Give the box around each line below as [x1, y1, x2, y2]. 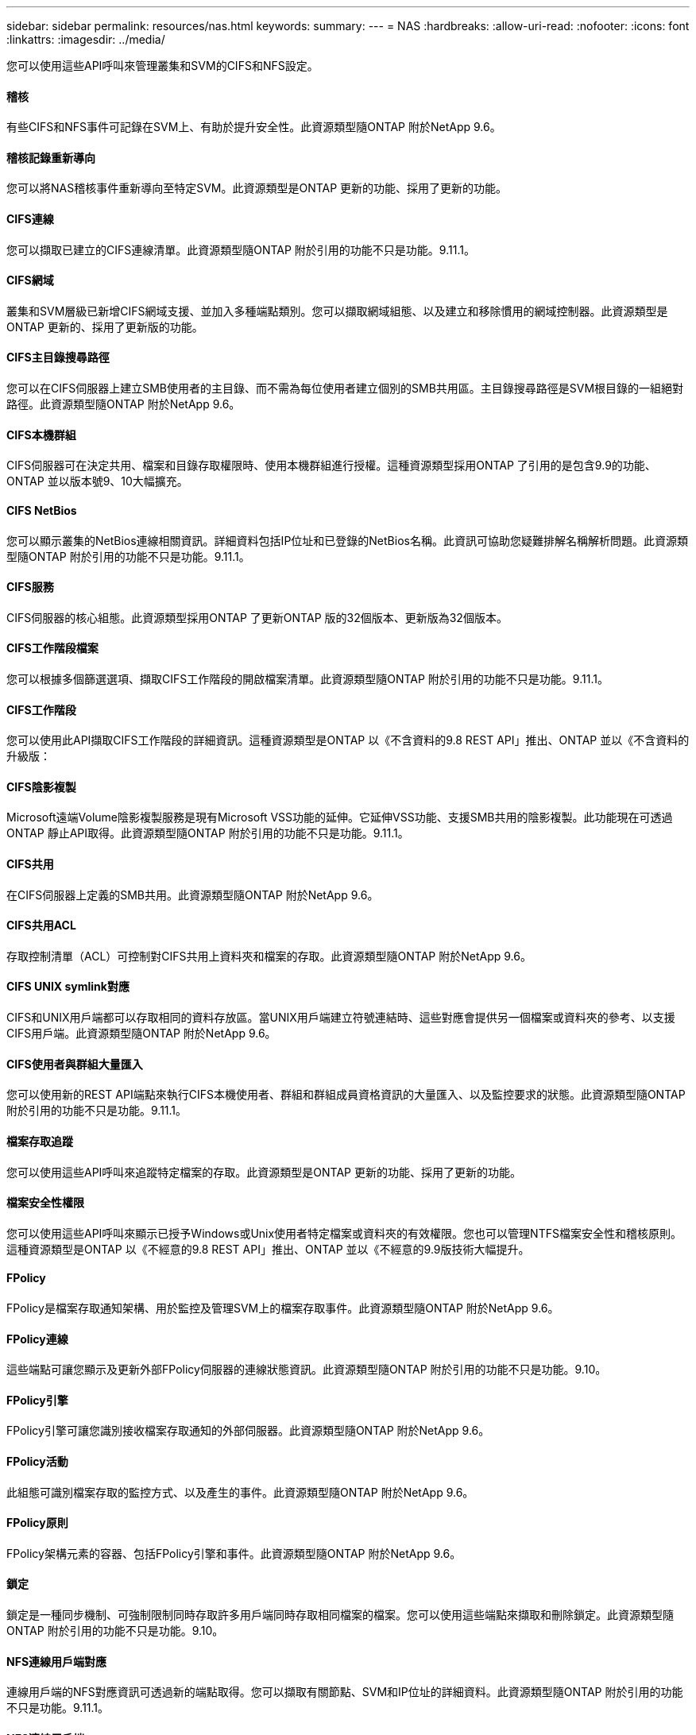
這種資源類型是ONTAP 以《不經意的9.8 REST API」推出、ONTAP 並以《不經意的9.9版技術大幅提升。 [6, 1242, 530, 1256]
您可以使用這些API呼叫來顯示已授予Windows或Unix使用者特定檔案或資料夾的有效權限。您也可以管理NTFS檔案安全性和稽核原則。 [6, 1226, 682, 1240]
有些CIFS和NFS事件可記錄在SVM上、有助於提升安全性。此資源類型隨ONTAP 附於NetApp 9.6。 [6, 120, 501, 134]
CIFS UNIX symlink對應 [6, 980, 130, 994]
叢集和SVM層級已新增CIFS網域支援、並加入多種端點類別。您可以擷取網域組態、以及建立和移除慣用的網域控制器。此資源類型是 [6, 303, 668, 318]
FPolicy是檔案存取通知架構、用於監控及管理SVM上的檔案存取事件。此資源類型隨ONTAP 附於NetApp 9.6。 [6, 1300, 559, 1315]
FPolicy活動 [6, 1454, 68, 1468]
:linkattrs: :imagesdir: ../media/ [6, 33, 165, 46]
